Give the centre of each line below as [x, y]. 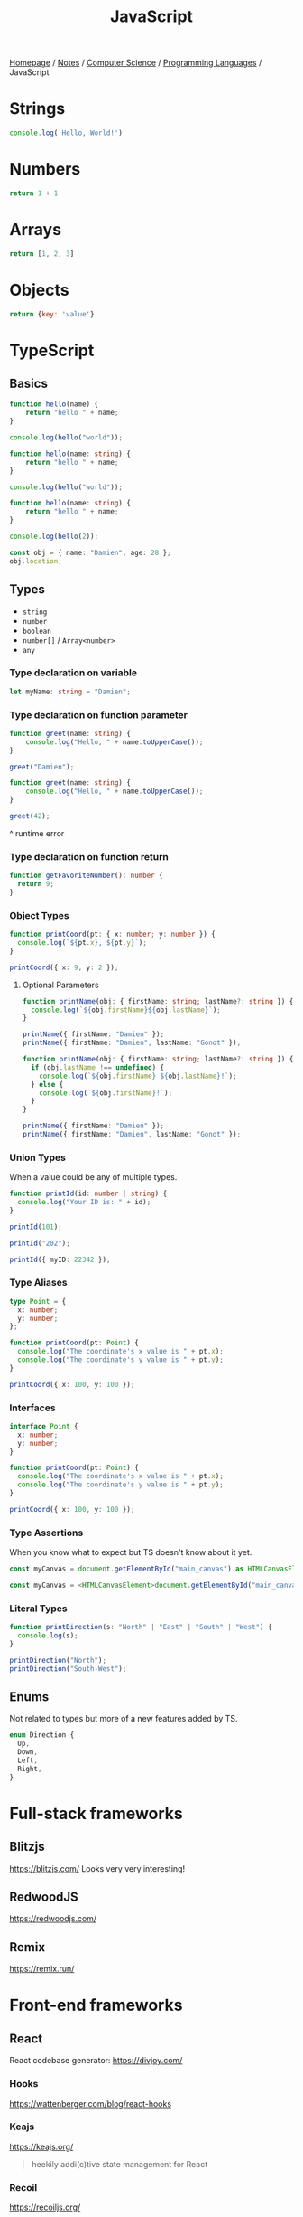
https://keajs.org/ [41, 2146]
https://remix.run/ [42, 1969]
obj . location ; [36, 561]
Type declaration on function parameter [98, 714]
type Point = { [38, 1301]
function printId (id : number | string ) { [88, 1194]
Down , [28, 1752]
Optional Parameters [60, 985]
